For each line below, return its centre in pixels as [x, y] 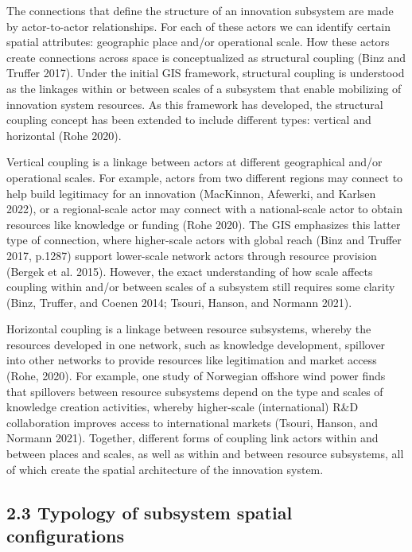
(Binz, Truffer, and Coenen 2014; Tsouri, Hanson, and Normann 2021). [179, 302]
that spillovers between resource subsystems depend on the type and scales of [195, 391]
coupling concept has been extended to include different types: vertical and [189, 120]
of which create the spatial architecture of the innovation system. [165, 469]
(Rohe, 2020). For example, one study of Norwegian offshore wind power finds [196, 376]
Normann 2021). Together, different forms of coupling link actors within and [192, 438]
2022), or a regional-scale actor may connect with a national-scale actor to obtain [205, 209]
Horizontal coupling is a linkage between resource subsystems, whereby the [189, 329]
